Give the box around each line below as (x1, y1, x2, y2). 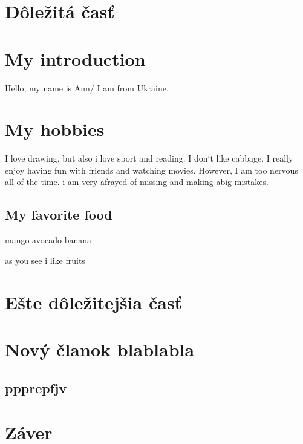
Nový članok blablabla (5, 336, 195, 361)
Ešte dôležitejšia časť (5, 289, 183, 314)
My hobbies (5, 117, 105, 142)
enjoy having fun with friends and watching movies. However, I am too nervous (5, 163, 298, 176)
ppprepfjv (5, 378, 67, 397)
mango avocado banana (5, 233, 92, 246)
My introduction (5, 46, 146, 71)
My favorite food (5, 205, 112, 224)
